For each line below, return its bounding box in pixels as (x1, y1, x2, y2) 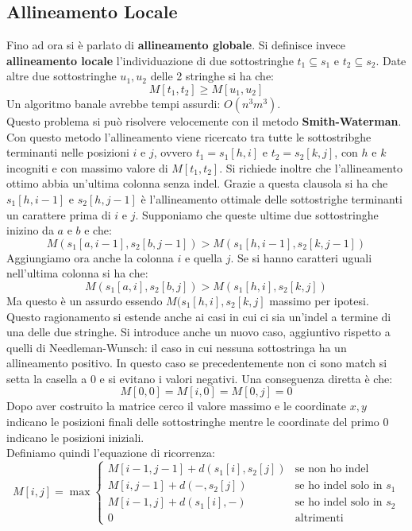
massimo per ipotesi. (269, 292, 369, 308)
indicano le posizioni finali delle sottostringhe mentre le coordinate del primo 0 (6, 413, 389, 430)
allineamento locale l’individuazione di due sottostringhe (6, 52, 294, 68)
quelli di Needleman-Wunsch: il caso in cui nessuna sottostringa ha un (6, 339, 347, 355)
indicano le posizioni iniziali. (6, 428, 144, 445)
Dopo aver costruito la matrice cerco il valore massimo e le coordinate (6, 397, 346, 414)
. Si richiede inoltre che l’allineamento (219, 159, 402, 176)
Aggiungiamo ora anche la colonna (6, 249, 174, 265)
